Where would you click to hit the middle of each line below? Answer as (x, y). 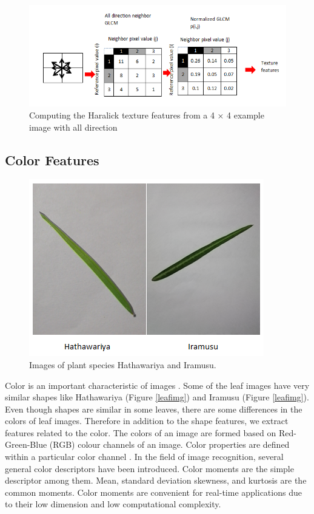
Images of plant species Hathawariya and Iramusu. (123, 364)
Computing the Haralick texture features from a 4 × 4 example (147, 115)
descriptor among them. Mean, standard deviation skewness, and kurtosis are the (156, 480)
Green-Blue (26, 444)
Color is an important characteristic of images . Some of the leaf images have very (157, 385)
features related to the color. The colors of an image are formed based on (141, 432)
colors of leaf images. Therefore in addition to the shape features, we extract (147, 421)
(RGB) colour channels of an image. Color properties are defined (169, 444)
